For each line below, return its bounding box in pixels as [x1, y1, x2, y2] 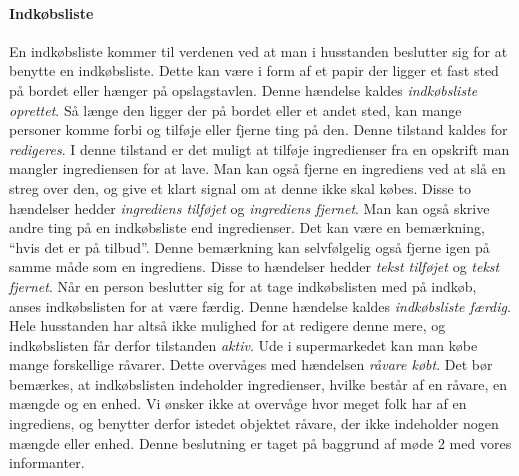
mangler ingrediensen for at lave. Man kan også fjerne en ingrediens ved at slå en [9, 158, 506, 179]
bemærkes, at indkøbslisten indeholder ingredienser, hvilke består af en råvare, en [9, 373, 508, 394]
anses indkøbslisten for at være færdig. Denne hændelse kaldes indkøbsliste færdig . [9, 295, 511, 316]
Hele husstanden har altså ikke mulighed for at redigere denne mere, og [9, 315, 446, 336]
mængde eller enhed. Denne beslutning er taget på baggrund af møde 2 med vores [9, 432, 512, 453]
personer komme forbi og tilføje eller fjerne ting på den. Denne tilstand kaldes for [9, 119, 508, 140]
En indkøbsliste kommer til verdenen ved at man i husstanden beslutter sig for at [9, 40, 508, 61]
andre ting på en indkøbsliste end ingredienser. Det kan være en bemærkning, [9, 217, 485, 238]
